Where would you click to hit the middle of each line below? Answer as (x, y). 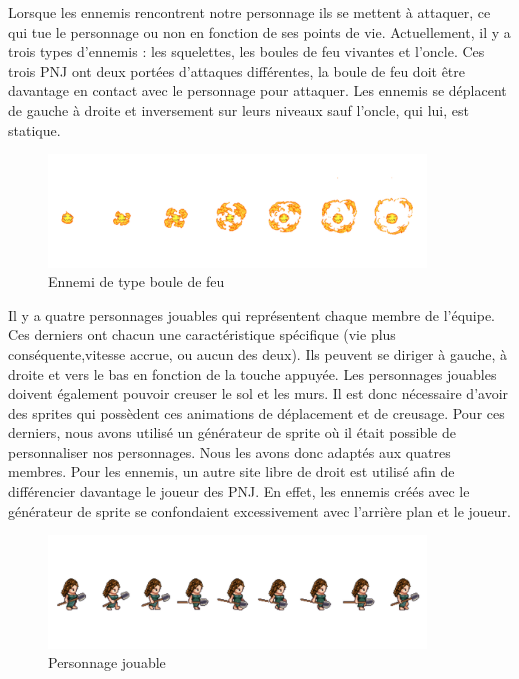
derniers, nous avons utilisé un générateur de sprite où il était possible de (232, 432)
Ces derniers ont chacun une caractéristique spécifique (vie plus (202, 334)
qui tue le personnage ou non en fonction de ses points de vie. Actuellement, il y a (259, 31)
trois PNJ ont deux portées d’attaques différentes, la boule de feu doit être (237, 70)
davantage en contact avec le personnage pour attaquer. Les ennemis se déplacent (257, 90)
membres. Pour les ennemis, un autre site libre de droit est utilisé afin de (231, 471)
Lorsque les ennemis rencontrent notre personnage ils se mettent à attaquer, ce (249, 12)
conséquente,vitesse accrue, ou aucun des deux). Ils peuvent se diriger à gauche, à (258, 353)
